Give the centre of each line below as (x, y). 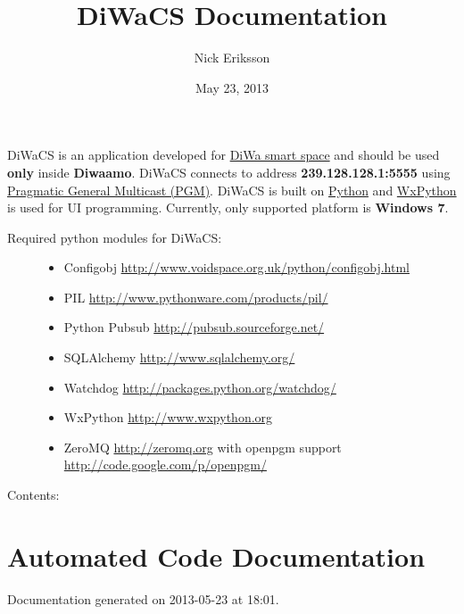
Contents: (33, 495)
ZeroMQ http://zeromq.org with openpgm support (203, 447)
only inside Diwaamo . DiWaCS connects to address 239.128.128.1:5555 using (229, 172)
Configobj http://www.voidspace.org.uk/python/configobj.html (236, 267)
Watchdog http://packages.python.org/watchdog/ (200, 387)
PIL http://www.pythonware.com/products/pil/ (196, 297)
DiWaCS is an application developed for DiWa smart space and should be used (224, 155)
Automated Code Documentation (216, 556)
